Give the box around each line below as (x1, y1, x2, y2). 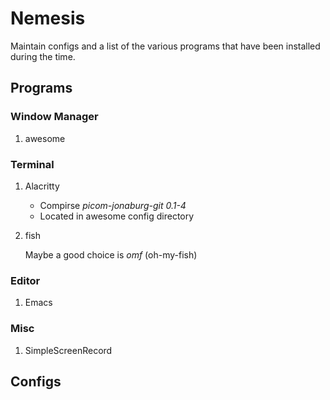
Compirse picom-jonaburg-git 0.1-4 (39, 199, 187, 211)
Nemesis (10, 7, 86, 30)
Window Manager (10, 110, 99, 124)
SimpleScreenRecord (24, 344, 113, 356)
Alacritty (24, 180, 60, 192)
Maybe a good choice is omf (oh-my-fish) (24, 248, 198, 261)
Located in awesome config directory (39, 210, 195, 222)
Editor (10, 273, 41, 287)
